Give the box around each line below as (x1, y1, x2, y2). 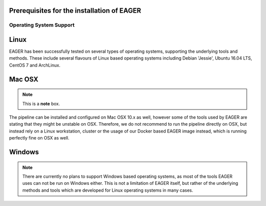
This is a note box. (22, 101, 60, 106)
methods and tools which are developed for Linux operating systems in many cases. (22, 187, 194, 193)
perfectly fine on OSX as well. (9, 135, 69, 141)
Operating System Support (9, 22, 75, 29)
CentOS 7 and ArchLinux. (9, 62, 61, 68)
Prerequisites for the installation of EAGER (9, 6, 141, 15)
